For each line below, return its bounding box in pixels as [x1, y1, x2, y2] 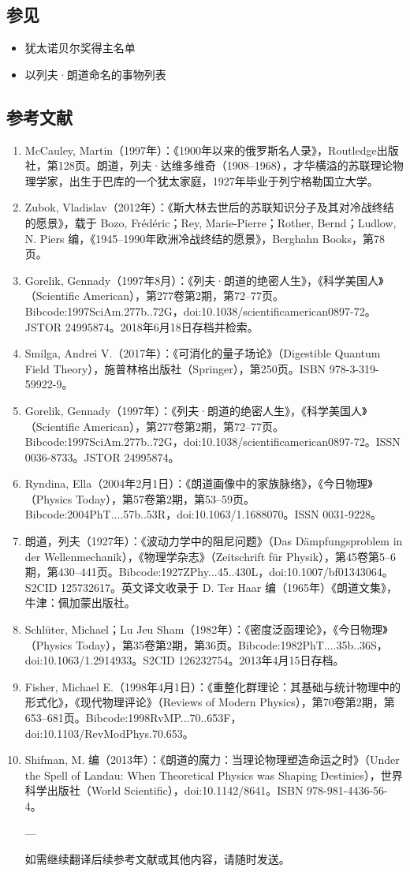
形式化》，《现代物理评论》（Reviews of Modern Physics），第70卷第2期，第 [24, 694, 395, 710]
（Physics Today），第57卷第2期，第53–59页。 [24, 490, 255, 507]
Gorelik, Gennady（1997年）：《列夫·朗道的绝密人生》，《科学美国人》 [24, 402, 367, 418]
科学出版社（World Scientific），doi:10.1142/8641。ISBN [24, 782, 304, 799]
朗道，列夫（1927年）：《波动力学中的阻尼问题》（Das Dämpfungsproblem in [24, 533, 403, 549]
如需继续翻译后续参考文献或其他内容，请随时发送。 [24, 851, 290, 867]
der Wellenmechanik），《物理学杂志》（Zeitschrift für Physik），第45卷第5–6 [24, 548, 397, 564]
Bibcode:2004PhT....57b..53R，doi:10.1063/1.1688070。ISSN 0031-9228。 [24, 506, 382, 522]
